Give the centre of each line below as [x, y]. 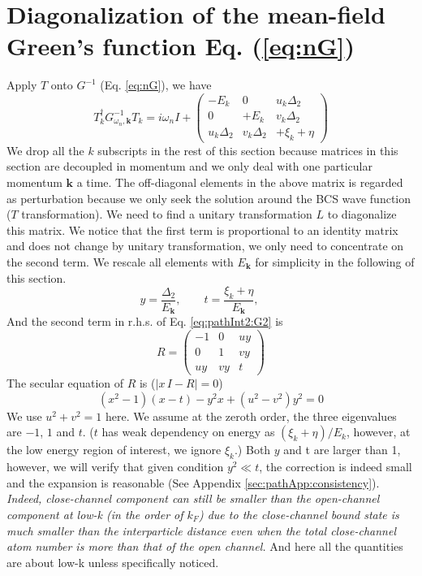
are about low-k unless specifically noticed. [113, 562]
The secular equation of [65, 383]
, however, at [378, 432]
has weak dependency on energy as [188, 432]
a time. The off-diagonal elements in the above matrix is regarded [240, 182]
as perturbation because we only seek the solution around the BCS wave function [209, 198]
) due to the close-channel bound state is [299, 514]
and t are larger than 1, [342, 450]
